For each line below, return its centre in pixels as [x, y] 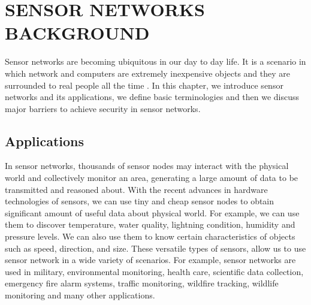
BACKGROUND [77, 33]
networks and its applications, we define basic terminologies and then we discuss [152, 97]
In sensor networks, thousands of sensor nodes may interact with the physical [147, 166]
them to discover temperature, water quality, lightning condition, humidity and [150, 224]
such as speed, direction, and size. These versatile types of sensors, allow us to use [155, 248]
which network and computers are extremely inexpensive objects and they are [148, 73]
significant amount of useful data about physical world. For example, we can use [152, 212]
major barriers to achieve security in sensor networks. [103, 108]
